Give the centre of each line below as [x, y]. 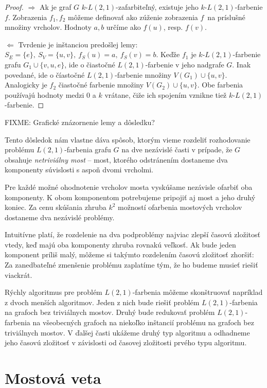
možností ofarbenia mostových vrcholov [180, 207]
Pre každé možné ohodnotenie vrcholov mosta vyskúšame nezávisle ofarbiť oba [129, 187]
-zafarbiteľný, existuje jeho [157, 7]
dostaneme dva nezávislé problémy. [60, 217]
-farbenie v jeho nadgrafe [185, 64]
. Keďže [168, 54]
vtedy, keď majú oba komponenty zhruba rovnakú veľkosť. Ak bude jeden [120, 244]
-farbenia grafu [88, 149]
